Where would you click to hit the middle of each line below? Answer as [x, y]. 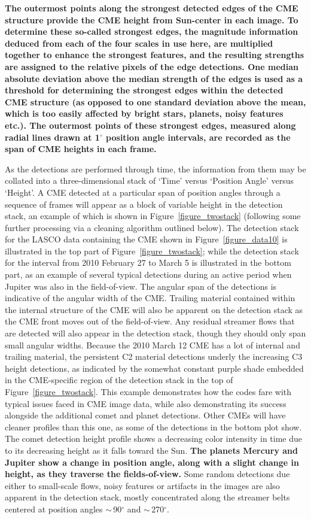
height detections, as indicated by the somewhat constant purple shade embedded [154, 368]
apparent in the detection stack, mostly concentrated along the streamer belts [147, 497]
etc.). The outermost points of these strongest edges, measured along [150, 125]
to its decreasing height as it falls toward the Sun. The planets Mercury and [151, 450]
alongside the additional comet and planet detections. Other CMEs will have [145, 415]
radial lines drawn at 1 [52, 137]
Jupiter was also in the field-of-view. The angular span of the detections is [141, 286]
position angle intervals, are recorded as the [198, 137]
